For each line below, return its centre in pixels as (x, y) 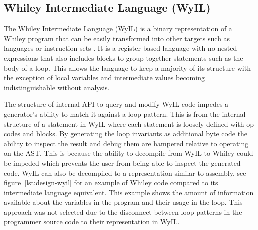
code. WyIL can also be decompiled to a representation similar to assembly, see (125, 173)
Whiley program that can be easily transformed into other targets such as (117, 38)
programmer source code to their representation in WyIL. (92, 222)
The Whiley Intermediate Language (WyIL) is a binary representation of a (118, 29)
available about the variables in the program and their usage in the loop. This (123, 202)
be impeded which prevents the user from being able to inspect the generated (122, 163)
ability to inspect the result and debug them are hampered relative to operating (126, 143)
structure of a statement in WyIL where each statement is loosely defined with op (129, 124)
